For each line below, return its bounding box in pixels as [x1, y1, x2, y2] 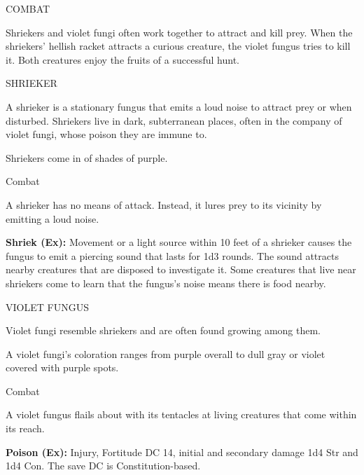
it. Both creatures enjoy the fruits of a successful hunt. [6, 52, 239, 67]
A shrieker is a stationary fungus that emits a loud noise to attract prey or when [6, 99, 352, 113]
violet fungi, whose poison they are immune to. [6, 127, 207, 142]
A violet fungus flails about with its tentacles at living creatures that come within [6, 407, 357, 422]
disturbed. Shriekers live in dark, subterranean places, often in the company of [6, 113, 342, 128]
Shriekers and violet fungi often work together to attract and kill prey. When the [6, 25, 353, 39]
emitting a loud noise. [6, 211, 99, 226]
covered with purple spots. [6, 360, 119, 375]
